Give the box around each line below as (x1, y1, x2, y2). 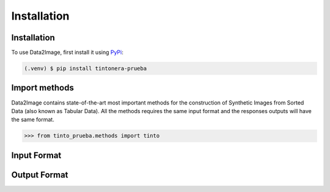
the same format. (11, 116, 54, 124)
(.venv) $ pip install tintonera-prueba (24, 65, 147, 72)
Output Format (11, 169, 68, 180)
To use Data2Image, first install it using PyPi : (11, 49, 123, 56)
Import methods (11, 83, 75, 93)
